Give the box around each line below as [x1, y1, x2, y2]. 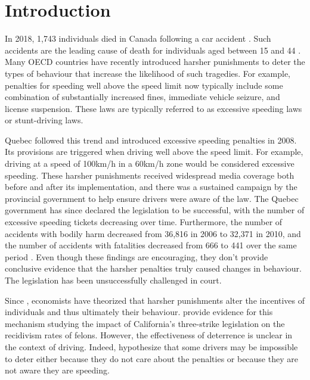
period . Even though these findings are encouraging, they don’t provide [5, 250, 268, 263]
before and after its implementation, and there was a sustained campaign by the [5, 180, 297, 193]
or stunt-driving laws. [5, 114, 83, 126]
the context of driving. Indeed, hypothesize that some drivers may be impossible [5, 340, 298, 353]
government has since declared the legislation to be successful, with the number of [5, 204, 305, 216]
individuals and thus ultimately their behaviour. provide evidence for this [5, 306, 273, 318]
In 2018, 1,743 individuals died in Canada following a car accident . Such [5, 32, 271, 45]
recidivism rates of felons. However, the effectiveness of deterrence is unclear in [5, 329, 293, 341]
